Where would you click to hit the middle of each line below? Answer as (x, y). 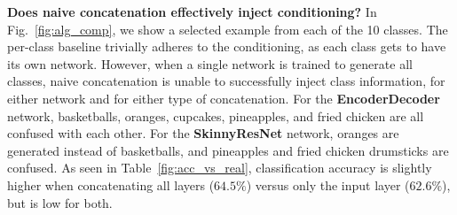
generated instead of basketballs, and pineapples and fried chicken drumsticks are (228, 150)
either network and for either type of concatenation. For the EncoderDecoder (224, 98)
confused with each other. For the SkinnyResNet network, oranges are (203, 133)
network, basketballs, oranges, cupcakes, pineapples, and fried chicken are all (216, 115)
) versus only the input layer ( (328, 184)
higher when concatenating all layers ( (111, 184)
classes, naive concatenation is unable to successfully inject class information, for (226, 81)
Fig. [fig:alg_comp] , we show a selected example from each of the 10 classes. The (228, 29)
